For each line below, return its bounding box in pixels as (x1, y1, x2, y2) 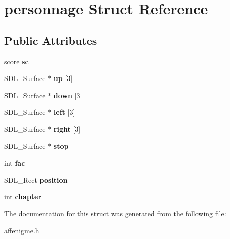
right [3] (53, 123, 81, 134)
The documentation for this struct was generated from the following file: (4, 208, 226, 218)
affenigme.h (4, 225, 39, 235)
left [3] (53, 107, 75, 117)
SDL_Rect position (4, 174, 68, 185)
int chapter (4, 191, 42, 202)
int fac (4, 157, 25, 168)
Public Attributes (4, 32, 97, 48)
